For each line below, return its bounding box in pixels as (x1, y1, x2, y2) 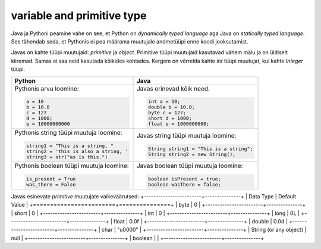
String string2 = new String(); (147, 151, 236, 157)
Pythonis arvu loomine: (14, 84, 80, 92)
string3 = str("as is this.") (26, 154, 108, 160)
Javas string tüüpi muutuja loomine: (136, 131, 237, 139)
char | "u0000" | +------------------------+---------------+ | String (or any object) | (101, 226, 307, 234)
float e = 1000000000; (147, 121, 210, 127)
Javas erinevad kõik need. (136, 84, 210, 92)
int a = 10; (147, 98, 181, 105)
